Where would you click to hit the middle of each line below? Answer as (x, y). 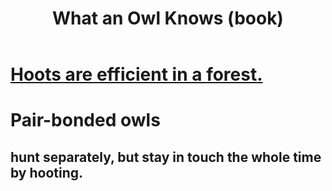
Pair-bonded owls (85, 120)
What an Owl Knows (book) (168, 18)
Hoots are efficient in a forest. (136, 74)
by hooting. (47, 172)
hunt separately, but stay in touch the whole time (166, 157)
